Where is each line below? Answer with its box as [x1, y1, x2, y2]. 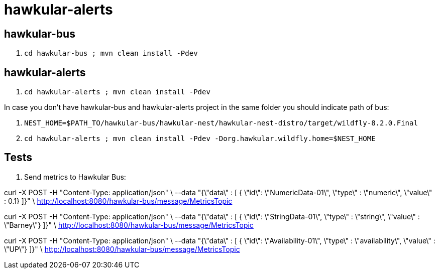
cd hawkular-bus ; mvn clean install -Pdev [24, 49, 198, 58]
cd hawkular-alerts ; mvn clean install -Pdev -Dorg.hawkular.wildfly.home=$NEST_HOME [24, 134, 376, 143]
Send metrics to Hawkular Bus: [24, 172, 126, 181]
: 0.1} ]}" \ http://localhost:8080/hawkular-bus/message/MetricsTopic [4, 196, 233, 205]
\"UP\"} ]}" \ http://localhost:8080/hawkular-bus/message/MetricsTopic [4, 244, 240, 253]
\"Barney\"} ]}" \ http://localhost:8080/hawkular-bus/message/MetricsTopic [4, 220, 254, 229]
